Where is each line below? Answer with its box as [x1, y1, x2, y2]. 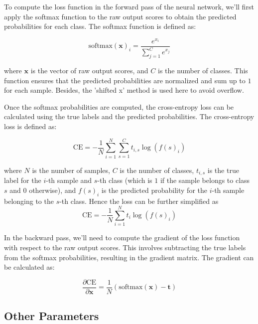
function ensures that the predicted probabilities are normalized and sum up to [4, 75, 246, 85]
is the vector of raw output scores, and [30, 65, 148, 76]
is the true [207, 164, 239, 175]
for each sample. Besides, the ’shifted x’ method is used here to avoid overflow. [4, 85, 244, 95]
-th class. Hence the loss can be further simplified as [59, 195, 219, 206]
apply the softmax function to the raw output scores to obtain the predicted [4, 11, 237, 21]
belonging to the [4, 195, 54, 206]
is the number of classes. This [157, 65, 248, 76]
